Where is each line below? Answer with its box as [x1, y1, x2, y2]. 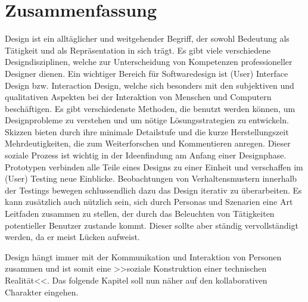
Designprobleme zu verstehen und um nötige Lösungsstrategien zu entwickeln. [5, 114, 289, 126]
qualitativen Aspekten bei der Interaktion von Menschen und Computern [5, 91, 272, 103]
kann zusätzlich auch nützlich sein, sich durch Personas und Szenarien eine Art [5, 195, 293, 208]
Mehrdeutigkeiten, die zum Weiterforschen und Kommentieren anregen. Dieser [5, 137, 291, 150]
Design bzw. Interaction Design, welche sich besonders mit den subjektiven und [5, 79, 294, 91]
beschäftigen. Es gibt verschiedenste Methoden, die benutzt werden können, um [5, 102, 295, 114]
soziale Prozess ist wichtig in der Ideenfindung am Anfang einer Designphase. [5, 149, 287, 161]
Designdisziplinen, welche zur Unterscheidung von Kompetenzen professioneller [5, 55, 293, 68]
